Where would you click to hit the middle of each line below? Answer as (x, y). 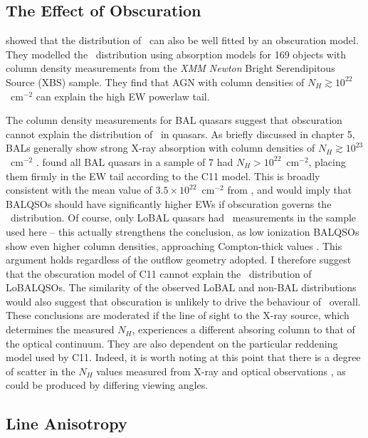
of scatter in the (41, 371)
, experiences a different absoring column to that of (243, 329)
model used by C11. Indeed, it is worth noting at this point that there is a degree (183, 357)
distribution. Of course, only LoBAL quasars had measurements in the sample (183, 218)
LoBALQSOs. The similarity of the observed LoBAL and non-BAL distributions (181, 287)
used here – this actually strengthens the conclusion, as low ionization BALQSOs (183, 231)
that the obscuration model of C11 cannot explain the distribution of (159, 273)
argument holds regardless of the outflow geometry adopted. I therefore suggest (179, 260)
